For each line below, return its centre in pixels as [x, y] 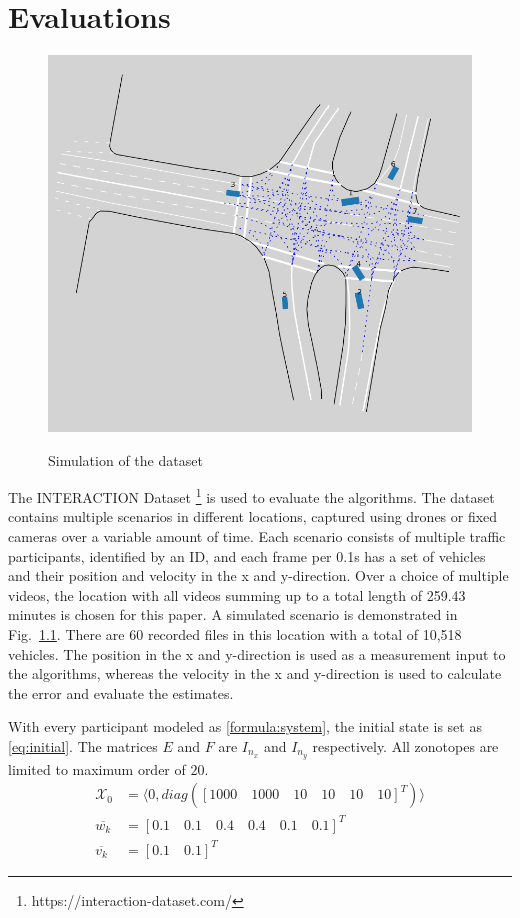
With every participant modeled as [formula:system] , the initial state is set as [245, 726]
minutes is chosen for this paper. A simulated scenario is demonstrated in [233, 614]
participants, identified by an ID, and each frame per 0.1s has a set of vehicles [247, 555]
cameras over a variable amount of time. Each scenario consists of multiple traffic [257, 536]
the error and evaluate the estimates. [121, 692]
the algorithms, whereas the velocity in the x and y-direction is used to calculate [255, 673]
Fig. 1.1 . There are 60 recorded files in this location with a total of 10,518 [235, 634]
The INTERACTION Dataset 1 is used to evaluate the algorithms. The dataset [251, 495]
